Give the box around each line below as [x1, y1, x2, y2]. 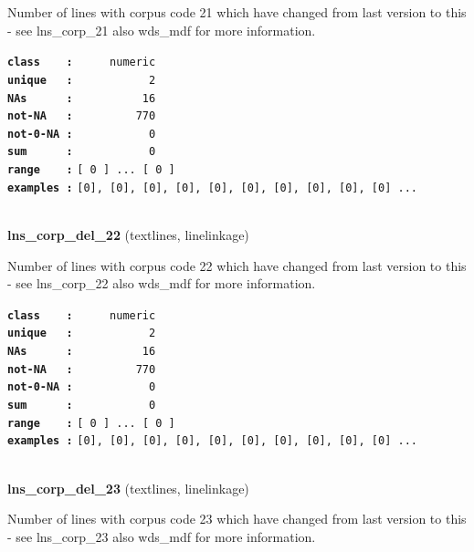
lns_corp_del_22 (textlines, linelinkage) [7, 225, 249, 245]
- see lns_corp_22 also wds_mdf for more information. [7, 274, 316, 293]
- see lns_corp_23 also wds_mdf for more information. [7, 526, 316, 546]
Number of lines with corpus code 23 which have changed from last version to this [7, 509, 467, 528]
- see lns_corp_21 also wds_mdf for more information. [7, 20, 316, 39]
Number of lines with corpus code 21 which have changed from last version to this [7, 3, 467, 21]
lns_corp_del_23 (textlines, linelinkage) [7, 478, 249, 497]
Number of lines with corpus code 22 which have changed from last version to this [7, 255, 467, 275]
